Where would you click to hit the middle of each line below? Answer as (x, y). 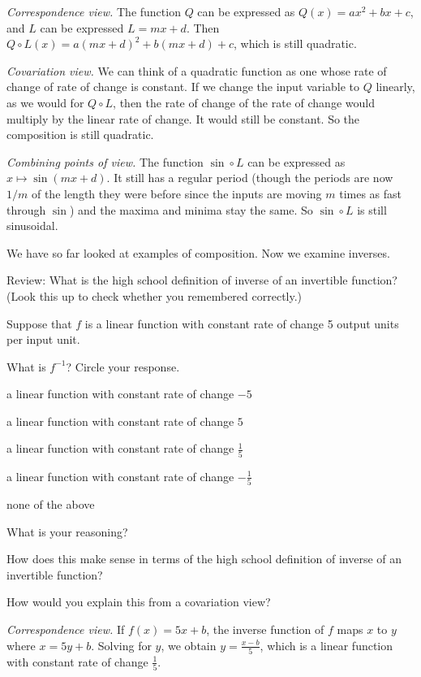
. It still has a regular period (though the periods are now (250, 178)
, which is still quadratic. (295, 43)
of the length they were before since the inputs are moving (176, 193)
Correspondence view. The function (94, 11)
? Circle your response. (123, 366)
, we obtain (189, 645)
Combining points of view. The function (105, 161)
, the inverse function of (265, 629)
